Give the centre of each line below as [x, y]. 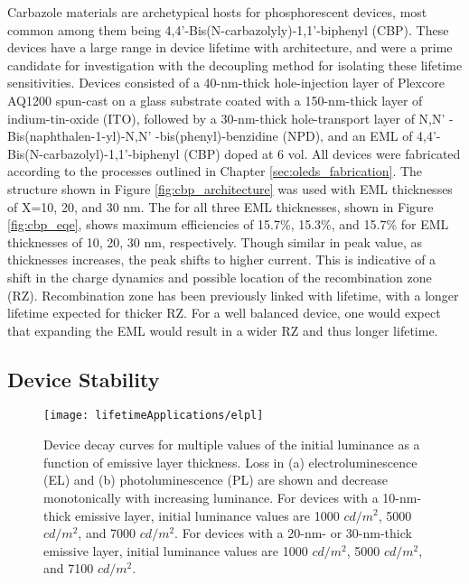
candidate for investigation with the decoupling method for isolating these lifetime [235, 65]
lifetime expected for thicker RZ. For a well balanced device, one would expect [224, 313]
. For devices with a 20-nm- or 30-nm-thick [293, 533]
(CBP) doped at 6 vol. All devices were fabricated [322, 153]
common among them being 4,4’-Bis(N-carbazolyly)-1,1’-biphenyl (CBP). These [228, 29]
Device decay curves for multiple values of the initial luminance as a [232, 445]
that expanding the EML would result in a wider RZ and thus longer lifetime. [223, 330]
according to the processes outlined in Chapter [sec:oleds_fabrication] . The [215, 171]
